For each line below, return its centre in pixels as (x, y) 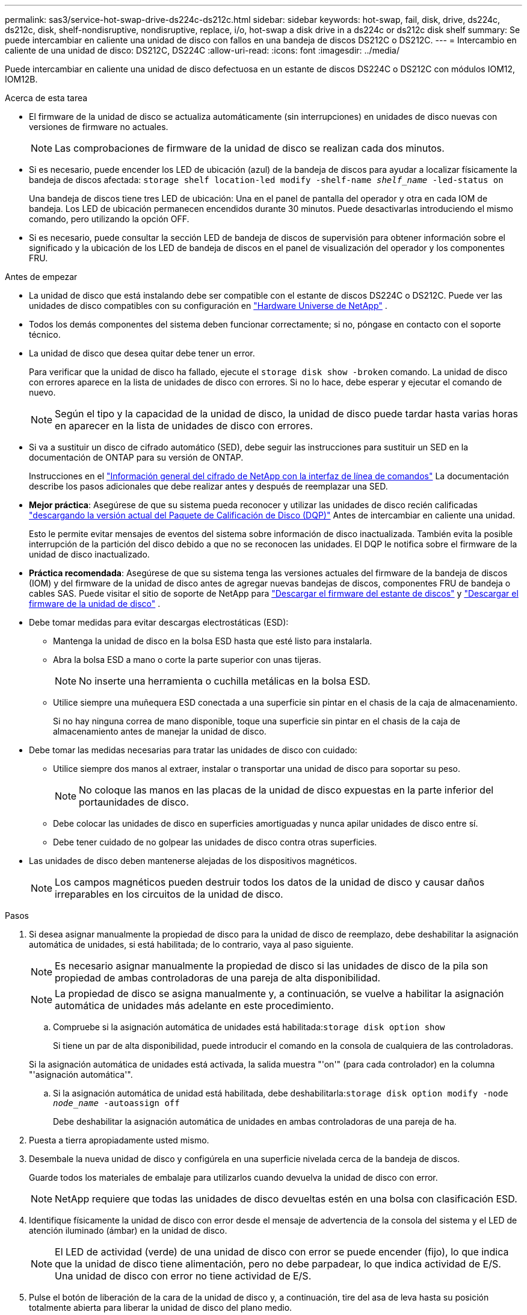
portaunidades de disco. (134, 802)
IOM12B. (21, 79)
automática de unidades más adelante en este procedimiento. (194, 1006)
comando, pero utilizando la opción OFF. (109, 219)
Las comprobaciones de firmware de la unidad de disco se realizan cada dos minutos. (250, 148)
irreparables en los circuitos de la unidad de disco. (169, 894)
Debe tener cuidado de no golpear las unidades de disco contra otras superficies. (215, 842)
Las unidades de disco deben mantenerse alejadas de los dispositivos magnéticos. (193, 861)
